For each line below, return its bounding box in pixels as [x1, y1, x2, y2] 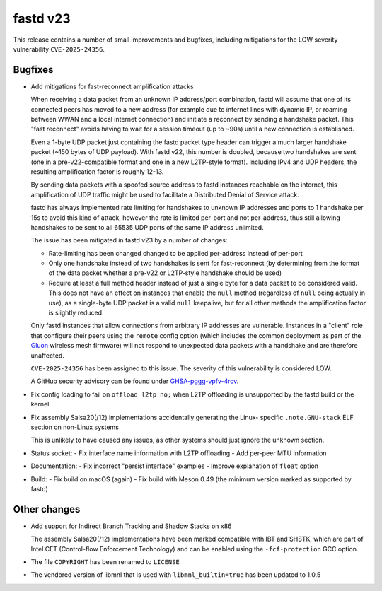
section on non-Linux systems [30, 423, 120, 431]
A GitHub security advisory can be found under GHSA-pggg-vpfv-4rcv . [30, 377, 239, 385]
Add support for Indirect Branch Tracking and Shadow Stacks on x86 [30, 522, 233, 530]
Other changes [13, 503, 81, 515]
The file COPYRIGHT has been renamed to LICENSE [30, 557, 180, 566]
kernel [30, 400, 50, 409]
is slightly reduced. [48, 308, 104, 317]
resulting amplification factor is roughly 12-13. [30, 167, 164, 176]
